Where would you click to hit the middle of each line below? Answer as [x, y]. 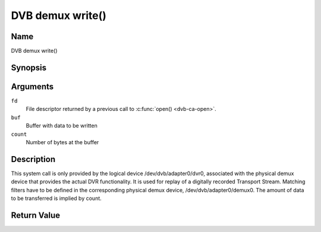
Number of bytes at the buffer [62, 142]
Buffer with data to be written [62, 126]
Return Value [36, 215]
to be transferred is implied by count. [56, 198]
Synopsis [29, 67]
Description [33, 159]
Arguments [32, 86]
